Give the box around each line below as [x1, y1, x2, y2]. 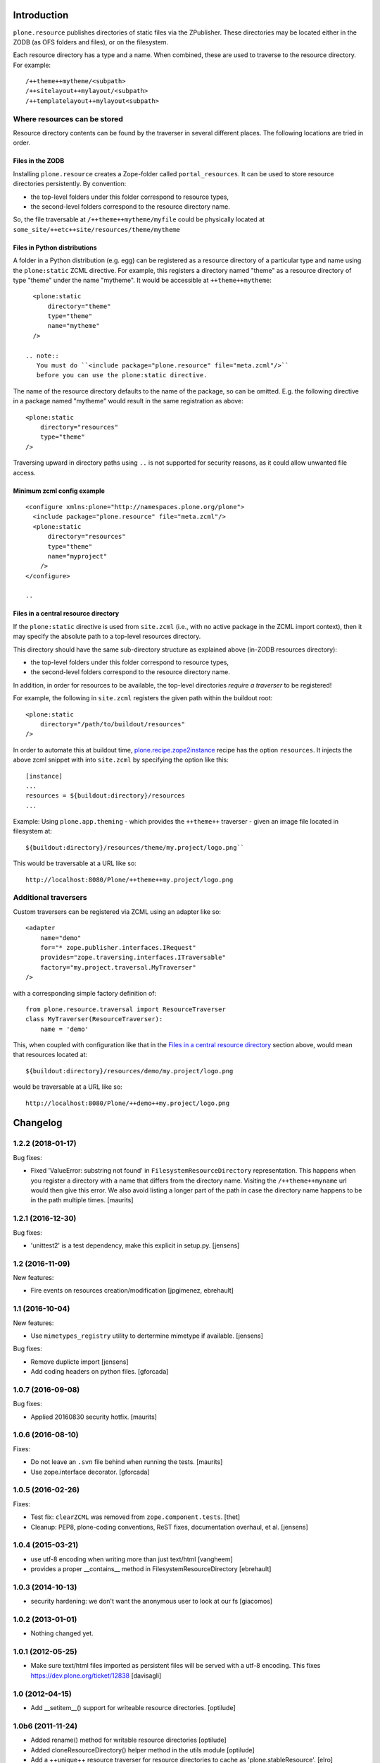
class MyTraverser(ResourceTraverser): [25, 1015, 163, 1023]
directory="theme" [47, 302, 111, 310]
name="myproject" [47, 552, 108, 560]
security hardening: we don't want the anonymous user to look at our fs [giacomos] [30, 1597, 273, 1606]
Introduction [13, 9, 69, 21]
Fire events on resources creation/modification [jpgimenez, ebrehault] [30, 1286, 234, 1295]
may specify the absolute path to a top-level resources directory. [13, 632, 201, 641]
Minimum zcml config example [13, 487, 105, 495]
